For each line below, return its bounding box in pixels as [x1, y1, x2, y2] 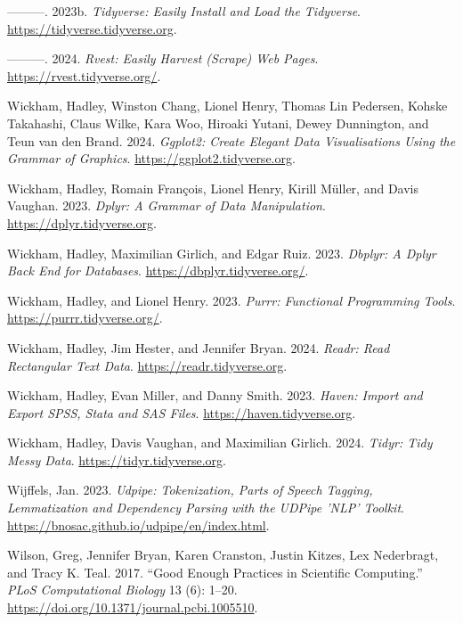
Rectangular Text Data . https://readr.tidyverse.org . [7, 356, 288, 374]
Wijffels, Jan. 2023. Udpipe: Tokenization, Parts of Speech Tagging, [7, 480, 373, 499]
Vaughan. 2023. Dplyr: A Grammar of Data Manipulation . [7, 196, 326, 215]
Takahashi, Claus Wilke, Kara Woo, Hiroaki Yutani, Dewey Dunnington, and [7, 113, 429, 132]
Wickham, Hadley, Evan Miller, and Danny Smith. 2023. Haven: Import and [7, 386, 423, 405]
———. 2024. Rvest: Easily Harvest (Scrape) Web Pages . [7, 49, 319, 68]
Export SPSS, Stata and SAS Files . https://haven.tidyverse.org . [7, 403, 356, 422]
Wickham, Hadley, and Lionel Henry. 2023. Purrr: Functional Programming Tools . [7, 291, 456, 309]
